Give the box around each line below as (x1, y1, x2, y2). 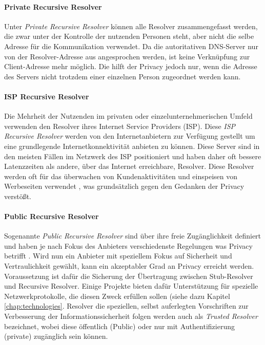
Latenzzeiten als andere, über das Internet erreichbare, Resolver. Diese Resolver (4, 161, 254, 171)
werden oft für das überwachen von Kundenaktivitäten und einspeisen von (4, 170, 238, 181)
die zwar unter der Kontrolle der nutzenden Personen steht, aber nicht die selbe (4, 31, 254, 41)
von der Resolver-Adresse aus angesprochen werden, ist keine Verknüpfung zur (4, 51, 250, 61)
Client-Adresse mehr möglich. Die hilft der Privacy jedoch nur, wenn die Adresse (4, 61, 257, 72)
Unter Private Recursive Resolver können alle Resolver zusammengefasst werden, (4, 20, 258, 31)
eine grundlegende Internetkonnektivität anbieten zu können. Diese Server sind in (4, 140, 260, 151)
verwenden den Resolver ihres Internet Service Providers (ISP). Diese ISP (4, 120, 236, 131)
